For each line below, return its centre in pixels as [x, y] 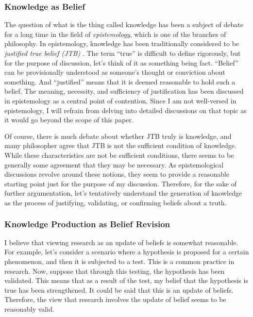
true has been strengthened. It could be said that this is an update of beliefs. [119, 290]
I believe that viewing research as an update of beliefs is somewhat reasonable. [121, 242]
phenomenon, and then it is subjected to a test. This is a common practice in [119, 261]
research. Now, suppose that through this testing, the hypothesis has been [115, 271]
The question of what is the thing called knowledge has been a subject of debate [124, 25]
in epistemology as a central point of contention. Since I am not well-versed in [120, 100]
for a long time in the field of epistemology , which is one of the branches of [115, 34]
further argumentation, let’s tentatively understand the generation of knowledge [123, 193]
